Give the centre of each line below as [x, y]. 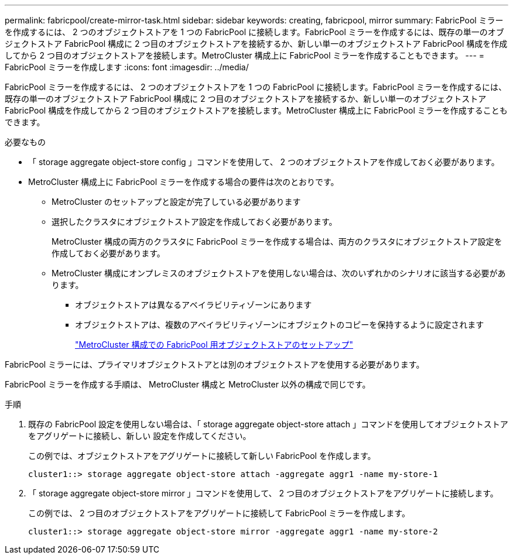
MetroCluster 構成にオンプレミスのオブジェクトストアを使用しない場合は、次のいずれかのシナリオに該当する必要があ [279, 273]
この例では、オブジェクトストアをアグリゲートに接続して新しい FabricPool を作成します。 [202, 456]
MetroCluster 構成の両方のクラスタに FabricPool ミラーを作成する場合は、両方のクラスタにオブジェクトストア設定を [277, 241]
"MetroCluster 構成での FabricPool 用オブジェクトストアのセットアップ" [214, 344]
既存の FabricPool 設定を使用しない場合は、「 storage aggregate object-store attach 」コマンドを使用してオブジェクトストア [268, 424]
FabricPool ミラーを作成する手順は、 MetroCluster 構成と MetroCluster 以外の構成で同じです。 [188, 384]
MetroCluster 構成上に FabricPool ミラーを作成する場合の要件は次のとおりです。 [184, 182]
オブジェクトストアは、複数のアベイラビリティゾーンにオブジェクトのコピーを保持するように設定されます [280, 325]
